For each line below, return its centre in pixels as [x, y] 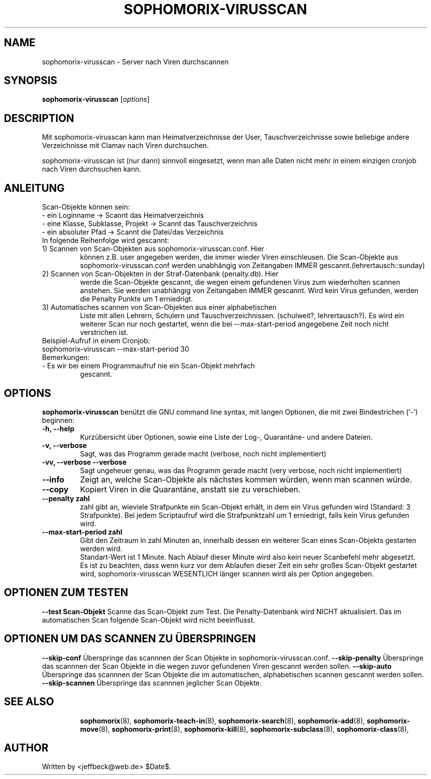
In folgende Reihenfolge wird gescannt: [106, 240]
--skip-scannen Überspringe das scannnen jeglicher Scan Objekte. [152, 683]
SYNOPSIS [31, 81]
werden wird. [101, 548]
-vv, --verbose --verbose [84, 462]
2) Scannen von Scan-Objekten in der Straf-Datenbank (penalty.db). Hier [160, 274]
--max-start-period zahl [82, 532]
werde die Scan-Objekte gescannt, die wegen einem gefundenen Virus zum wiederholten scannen [240, 282]
